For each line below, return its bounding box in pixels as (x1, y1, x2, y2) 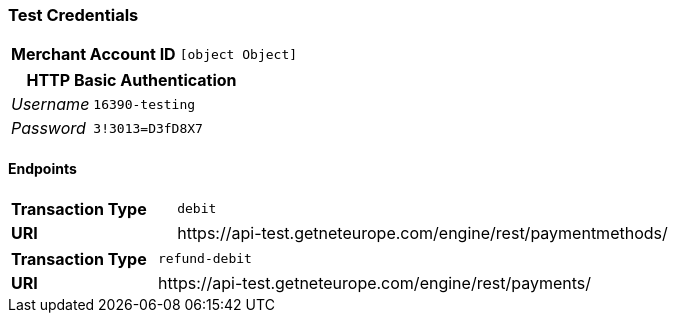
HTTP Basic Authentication (26, 70, 237, 91)
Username (11, 94, 90, 115)
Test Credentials (8, 5, 139, 25)
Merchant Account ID (11, 44, 176, 65)
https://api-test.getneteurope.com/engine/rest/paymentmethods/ (177, 222, 668, 243)
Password (11, 118, 86, 139)
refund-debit (157, 251, 252, 267)
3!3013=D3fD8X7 (93, 120, 203, 136)
